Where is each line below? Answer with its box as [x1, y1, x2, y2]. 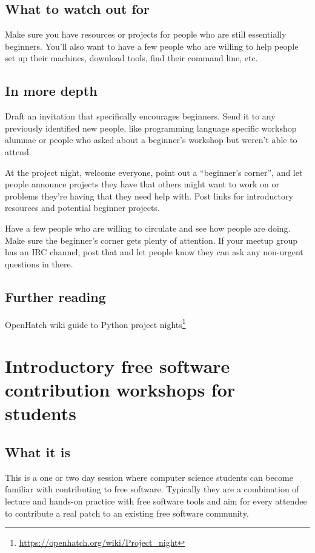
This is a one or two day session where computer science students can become [5, 471, 293, 483]
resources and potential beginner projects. [5, 201, 160, 214]
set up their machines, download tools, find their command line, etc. [5, 52, 258, 64]
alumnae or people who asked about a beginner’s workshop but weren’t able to [5, 133, 297, 146]
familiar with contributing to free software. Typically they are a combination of [5, 483, 299, 495]
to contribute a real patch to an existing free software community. [5, 506, 249, 519]
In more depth [5, 81, 98, 100]
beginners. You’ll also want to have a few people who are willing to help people [5, 39, 299, 52]
